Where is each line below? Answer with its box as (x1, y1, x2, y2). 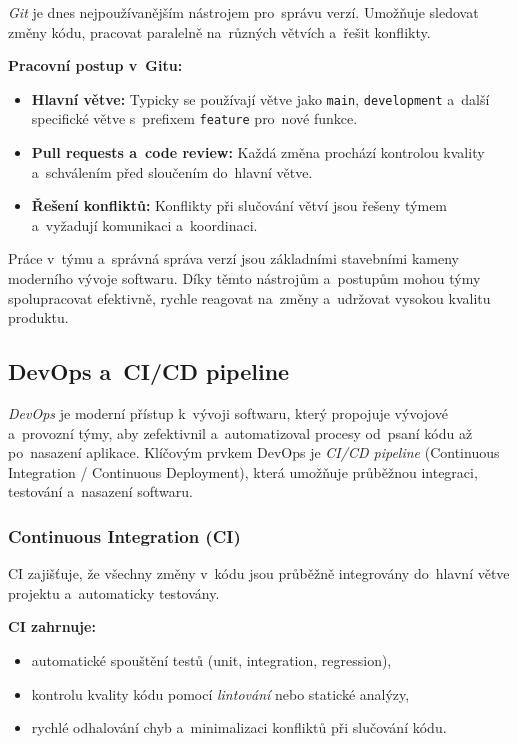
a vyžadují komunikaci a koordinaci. (31, 214, 258, 235)
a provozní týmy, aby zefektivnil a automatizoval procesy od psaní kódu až (8, 422, 473, 443)
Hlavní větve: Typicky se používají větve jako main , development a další (31, 88, 490, 109)
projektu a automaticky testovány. (8, 582, 220, 603)
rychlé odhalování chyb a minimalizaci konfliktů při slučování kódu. (31, 717, 447, 738)
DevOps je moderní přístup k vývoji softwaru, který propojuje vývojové (8, 403, 448, 424)
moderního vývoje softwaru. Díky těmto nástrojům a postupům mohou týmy (8, 268, 481, 289)
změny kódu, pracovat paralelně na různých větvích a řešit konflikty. (8, 21, 431, 42)
